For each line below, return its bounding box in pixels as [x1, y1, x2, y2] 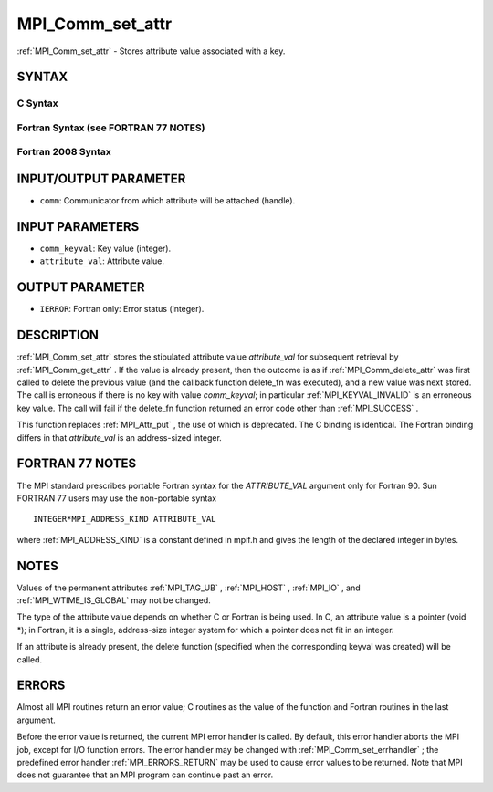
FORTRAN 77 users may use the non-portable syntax [16, 493, 217, 504]
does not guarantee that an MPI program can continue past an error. [16, 769, 274, 780]
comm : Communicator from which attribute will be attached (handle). [39, 195, 296, 206]
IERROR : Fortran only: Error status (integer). [39, 304, 205, 315]
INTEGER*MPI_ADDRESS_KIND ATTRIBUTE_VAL [33, 514, 216, 525]
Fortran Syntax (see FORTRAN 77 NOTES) [16, 121, 205, 134]
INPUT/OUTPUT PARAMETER [16, 172, 186, 187]
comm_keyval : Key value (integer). [39, 243, 172, 255]
